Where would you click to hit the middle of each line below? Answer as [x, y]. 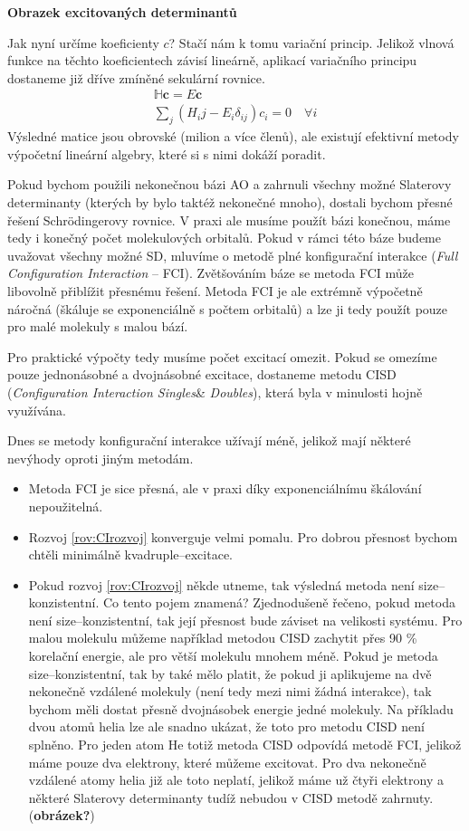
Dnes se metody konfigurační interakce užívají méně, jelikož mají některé [209, 440]
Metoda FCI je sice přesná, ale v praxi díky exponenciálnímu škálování [225, 488]
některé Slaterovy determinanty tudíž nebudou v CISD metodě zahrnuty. [231, 797]
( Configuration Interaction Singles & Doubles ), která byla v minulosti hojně [215, 392]
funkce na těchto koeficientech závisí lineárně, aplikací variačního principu [212, 60]
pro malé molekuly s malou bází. [98, 326]
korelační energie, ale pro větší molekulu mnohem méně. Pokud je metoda [233, 656]
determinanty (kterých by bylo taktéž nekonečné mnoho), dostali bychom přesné [230, 202]
